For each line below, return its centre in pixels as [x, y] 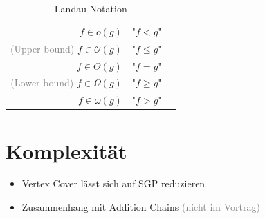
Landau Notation [91, 8]
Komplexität [66, 150]
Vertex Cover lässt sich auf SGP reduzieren [113, 183]
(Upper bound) [43, 48]
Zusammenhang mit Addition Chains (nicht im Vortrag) [141, 207]
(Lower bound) [42, 83]
